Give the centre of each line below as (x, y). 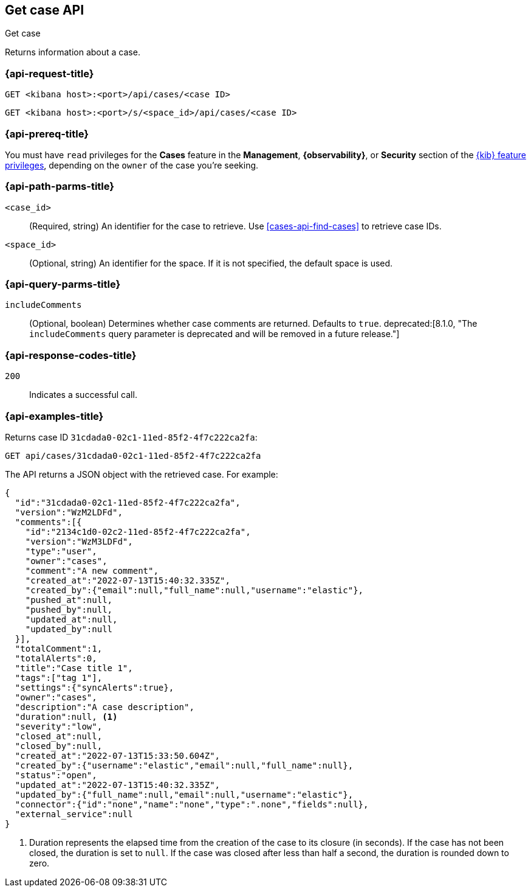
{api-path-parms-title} (60, 186)
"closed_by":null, (59, 746)
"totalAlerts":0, (56, 658)
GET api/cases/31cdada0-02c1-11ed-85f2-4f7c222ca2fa (133, 455)
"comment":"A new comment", (92, 570)
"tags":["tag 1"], (59, 678)
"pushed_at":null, (69, 600)
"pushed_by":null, (69, 609)
